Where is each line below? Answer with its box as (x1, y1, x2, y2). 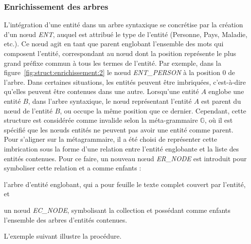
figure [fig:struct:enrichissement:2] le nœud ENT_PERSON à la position (4, 67, 220, 77)
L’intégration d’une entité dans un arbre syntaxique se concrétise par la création (4, 19, 243, 30)
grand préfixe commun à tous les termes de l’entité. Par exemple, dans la (4, 57, 221, 68)
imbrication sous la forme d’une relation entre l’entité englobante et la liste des (4, 143, 239, 153)
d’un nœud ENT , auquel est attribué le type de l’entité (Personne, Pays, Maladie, (4, 29, 248, 39)
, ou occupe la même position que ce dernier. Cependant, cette (60, 105, 247, 115)
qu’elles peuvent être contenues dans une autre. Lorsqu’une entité (4, 86, 199, 96)
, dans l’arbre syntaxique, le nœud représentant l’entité (28, 95, 192, 106)
